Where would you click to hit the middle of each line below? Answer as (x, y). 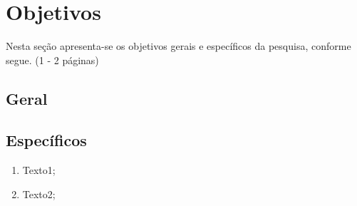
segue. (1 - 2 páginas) (52, 60)
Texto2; (39, 194)
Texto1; (39, 170)
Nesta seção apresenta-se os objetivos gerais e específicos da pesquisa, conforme (178, 46)
